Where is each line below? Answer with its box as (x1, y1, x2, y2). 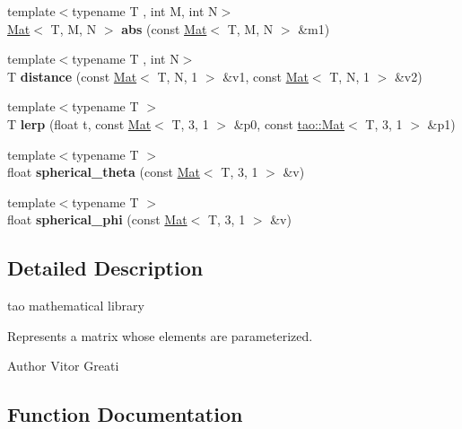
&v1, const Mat (222, 66, 309, 85)
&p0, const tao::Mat (233, 114, 345, 133)
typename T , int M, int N (72, 2, 218, 20)
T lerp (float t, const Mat (7, 114, 152, 133)
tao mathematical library (7, 296, 144, 315)
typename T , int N (72, 49, 179, 68)
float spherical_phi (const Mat (7, 210, 187, 229)
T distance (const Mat (7, 66, 137, 85)
